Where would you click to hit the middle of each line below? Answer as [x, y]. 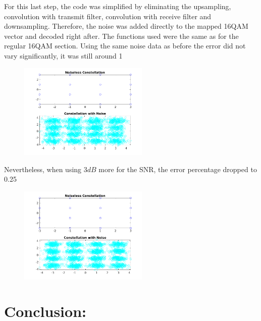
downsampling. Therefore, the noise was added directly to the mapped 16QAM [126, 26]
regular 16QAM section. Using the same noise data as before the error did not [125, 46]
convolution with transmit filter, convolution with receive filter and [108, 16]
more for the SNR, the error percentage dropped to [178, 169]
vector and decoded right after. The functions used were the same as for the [121, 36]
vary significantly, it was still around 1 [63, 55]
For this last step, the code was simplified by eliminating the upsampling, [118, 6]
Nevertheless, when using [43, 169]
